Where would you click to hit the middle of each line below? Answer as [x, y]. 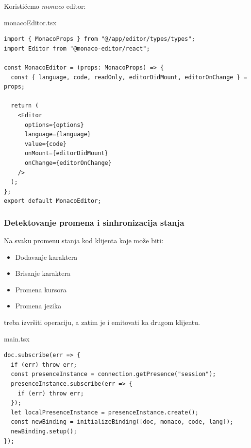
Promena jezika [38, 306]
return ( [25, 106]
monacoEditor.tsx [30, 22]
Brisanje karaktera [43, 273]
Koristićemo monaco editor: [45, 6]
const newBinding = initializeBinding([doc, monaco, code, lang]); [122, 422]
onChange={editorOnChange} [68, 163]
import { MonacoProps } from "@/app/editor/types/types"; [100, 39]
